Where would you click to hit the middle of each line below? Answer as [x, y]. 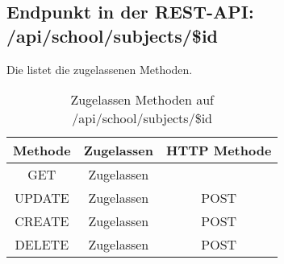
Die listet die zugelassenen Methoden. [100, 69]
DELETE [42, 245]
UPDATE [42, 198]
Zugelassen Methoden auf [142, 100]
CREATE [42, 221]
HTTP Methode [219, 151]
